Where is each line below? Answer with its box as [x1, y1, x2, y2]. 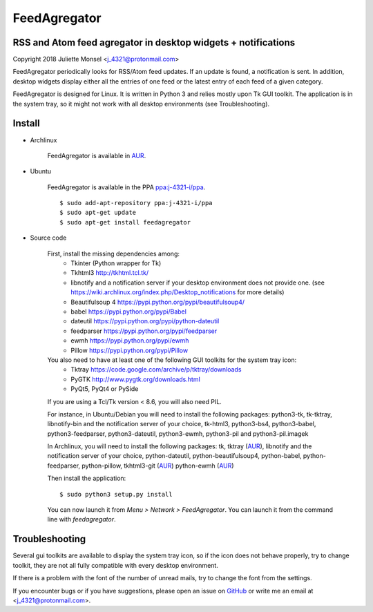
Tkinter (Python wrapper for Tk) [70, 259, 162, 267]
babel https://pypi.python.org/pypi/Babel [70, 307, 186, 316]
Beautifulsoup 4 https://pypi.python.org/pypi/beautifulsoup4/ [70, 298, 245, 306]
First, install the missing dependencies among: [47, 249, 180, 258]
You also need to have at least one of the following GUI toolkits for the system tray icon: [47, 356, 297, 364]
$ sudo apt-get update [59, 209, 137, 217]
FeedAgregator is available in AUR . [47, 151, 146, 160]
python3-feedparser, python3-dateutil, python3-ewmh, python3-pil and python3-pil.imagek [47, 429, 309, 438]
